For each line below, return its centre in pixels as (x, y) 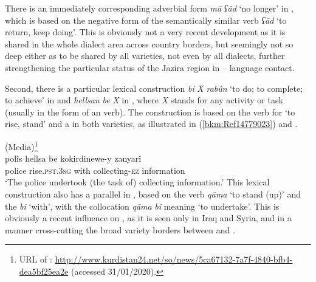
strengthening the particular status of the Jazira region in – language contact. (150, 67)
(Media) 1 (22, 145)
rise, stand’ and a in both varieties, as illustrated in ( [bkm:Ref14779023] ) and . (151, 124)
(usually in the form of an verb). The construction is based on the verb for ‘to (150, 112)
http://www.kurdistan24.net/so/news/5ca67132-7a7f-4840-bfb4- (174, 259)
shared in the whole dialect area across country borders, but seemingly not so (149, 43)
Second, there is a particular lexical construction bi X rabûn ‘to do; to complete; (154, 88)
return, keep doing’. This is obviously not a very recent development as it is (145, 32)
